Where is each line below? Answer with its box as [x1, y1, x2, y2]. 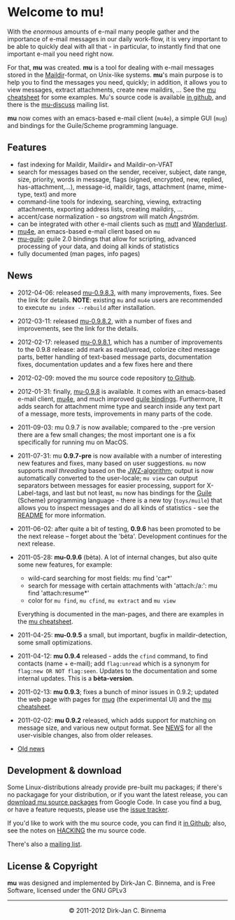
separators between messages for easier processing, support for [17, 481, 206, 490]
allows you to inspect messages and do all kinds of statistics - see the [17, 503, 220, 511]
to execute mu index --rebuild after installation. [17, 303, 156, 311]
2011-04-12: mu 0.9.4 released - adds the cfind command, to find [17, 651, 208, 660]
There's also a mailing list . [7, 840, 83, 849]
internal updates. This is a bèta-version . [17, 674, 134, 682]
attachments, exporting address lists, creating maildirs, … [17, 204, 183, 213]
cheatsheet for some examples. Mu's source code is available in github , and [7, 92, 227, 101]
